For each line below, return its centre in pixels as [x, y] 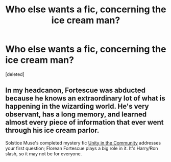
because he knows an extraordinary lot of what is [86, 98]
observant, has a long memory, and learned [76, 115]
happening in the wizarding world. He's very [77, 106]
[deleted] [15, 74]
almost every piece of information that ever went [84, 122]
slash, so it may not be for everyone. [44, 154]
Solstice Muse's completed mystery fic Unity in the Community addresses [83, 143]
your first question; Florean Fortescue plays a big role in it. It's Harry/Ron [82, 148]
